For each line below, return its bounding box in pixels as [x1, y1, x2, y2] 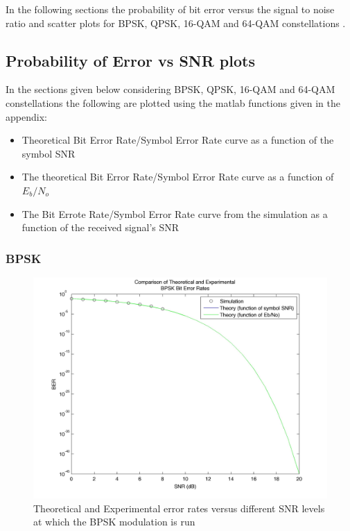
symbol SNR [21, 146, 76, 160]
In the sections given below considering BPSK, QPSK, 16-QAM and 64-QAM [6, 82, 335, 96]
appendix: [6, 109, 47, 124]
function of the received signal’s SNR [21, 220, 180, 235]
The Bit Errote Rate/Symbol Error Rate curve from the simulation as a [21, 206, 328, 221]
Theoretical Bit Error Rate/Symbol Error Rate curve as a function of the [21, 133, 334, 147]
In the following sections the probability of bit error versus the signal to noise [6, 2, 335, 16]
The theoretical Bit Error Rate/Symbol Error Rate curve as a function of [21, 169, 334, 184]
